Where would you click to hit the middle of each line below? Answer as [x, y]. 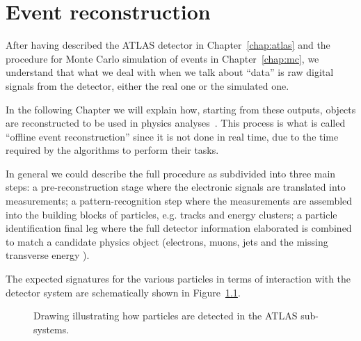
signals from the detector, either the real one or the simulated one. [147, 85]
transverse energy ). [48, 255]
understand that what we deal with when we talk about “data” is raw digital [170, 72]
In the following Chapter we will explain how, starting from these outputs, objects [181, 109]
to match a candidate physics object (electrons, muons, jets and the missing [167, 241]
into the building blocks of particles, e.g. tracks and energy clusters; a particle [171, 214]
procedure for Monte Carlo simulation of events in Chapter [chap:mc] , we [162, 58]
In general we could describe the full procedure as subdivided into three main [171, 173]
